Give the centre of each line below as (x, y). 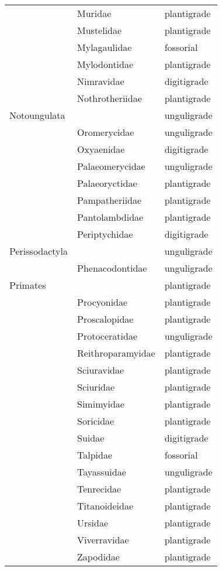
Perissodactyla (39, 251)
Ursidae (93, 523)
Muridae (94, 13)
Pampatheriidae (110, 200)
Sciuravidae (101, 370)
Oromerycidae (106, 132)
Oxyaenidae (101, 149)
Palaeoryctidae (107, 183)
